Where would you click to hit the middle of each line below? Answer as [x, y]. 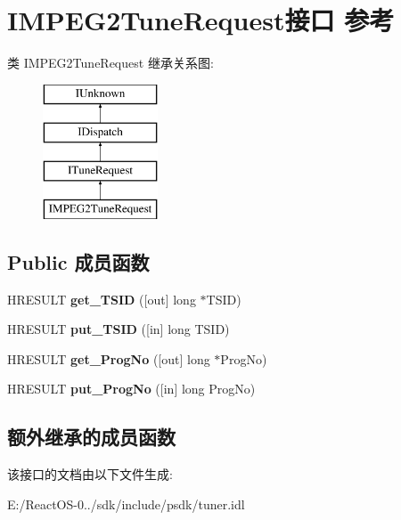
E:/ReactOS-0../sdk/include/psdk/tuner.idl [126, 504]
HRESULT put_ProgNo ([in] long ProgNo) [131, 389]
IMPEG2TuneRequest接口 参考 [201, 20]
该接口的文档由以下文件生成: [90, 474]
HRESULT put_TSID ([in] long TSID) [119, 329]
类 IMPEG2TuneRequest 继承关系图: [110, 63]
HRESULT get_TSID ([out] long [102, 299]
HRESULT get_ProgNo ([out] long [109, 358]
